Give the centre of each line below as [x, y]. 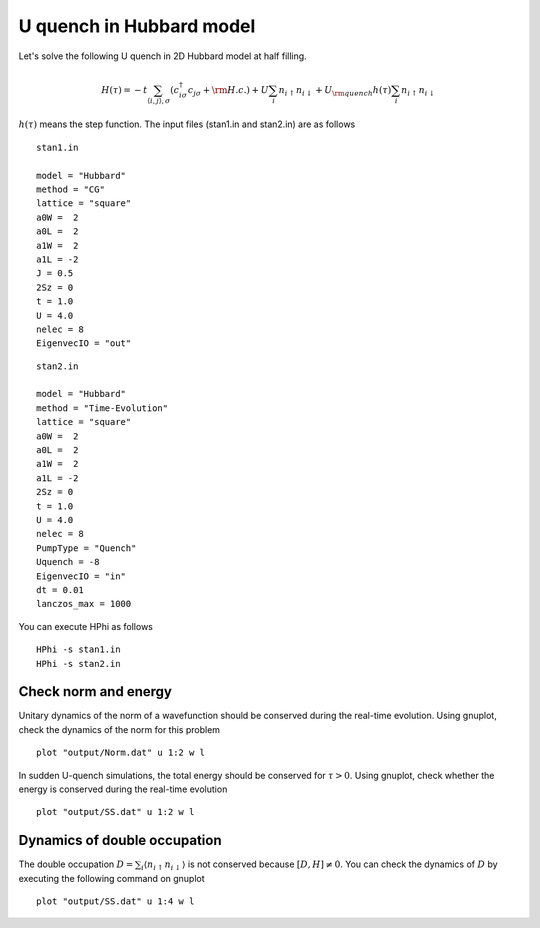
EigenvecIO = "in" [81, 576]
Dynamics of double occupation [120, 840]
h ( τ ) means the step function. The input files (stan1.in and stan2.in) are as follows [187, 124]
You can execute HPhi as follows [86, 626]
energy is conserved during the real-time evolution [123, 789]
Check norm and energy [95, 691]
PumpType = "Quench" [86, 548]
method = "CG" [70, 189]
